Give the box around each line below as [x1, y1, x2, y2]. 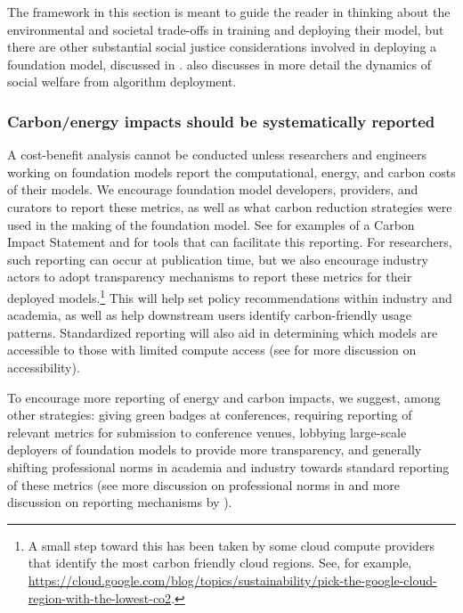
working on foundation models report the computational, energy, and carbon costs [7, 162, 456, 181]
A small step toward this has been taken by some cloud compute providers [28, 535, 435, 554]
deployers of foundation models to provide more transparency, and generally [7, 440, 422, 459]
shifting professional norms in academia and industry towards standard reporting [7, 457, 450, 476]
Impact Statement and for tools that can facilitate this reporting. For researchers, [7, 233, 452, 251]
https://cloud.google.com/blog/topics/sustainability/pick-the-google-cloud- [28, 570, 437, 589]
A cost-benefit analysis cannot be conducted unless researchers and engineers [7, 145, 426, 164]
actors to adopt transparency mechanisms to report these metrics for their [7, 267, 412, 286]
